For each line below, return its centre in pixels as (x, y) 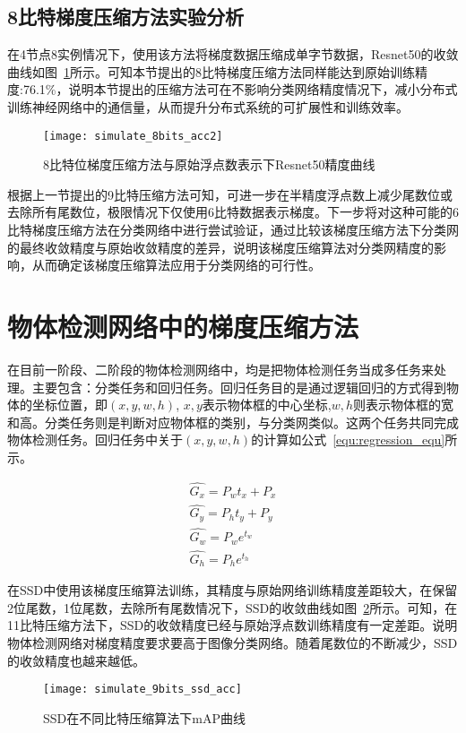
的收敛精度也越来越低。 (76, 660)
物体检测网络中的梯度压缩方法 (183, 326)
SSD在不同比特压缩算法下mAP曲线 (144, 717)
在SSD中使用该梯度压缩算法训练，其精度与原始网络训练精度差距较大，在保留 (233, 590)
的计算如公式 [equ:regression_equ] (348, 440)
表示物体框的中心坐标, (267, 405)
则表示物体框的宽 (404, 405)
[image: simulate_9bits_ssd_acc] (142, 690)
